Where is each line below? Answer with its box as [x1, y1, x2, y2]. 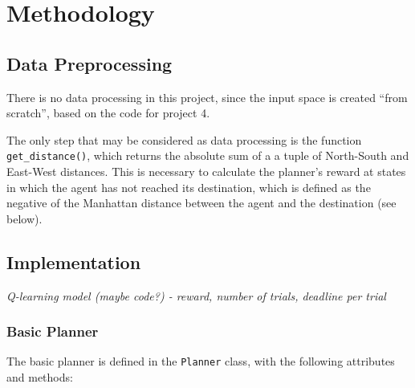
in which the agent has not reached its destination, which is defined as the [6, 178, 371, 195]
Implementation [6, 249, 141, 274]
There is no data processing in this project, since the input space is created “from [6, 88, 408, 105]
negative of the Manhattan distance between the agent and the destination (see [6, 194, 397, 211]
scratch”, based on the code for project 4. [6, 104, 210, 121]
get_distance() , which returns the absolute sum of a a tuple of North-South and [6, 147, 409, 164]
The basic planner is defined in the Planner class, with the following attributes [6, 353, 395, 370]
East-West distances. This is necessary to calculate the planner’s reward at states [6, 163, 406, 180]
